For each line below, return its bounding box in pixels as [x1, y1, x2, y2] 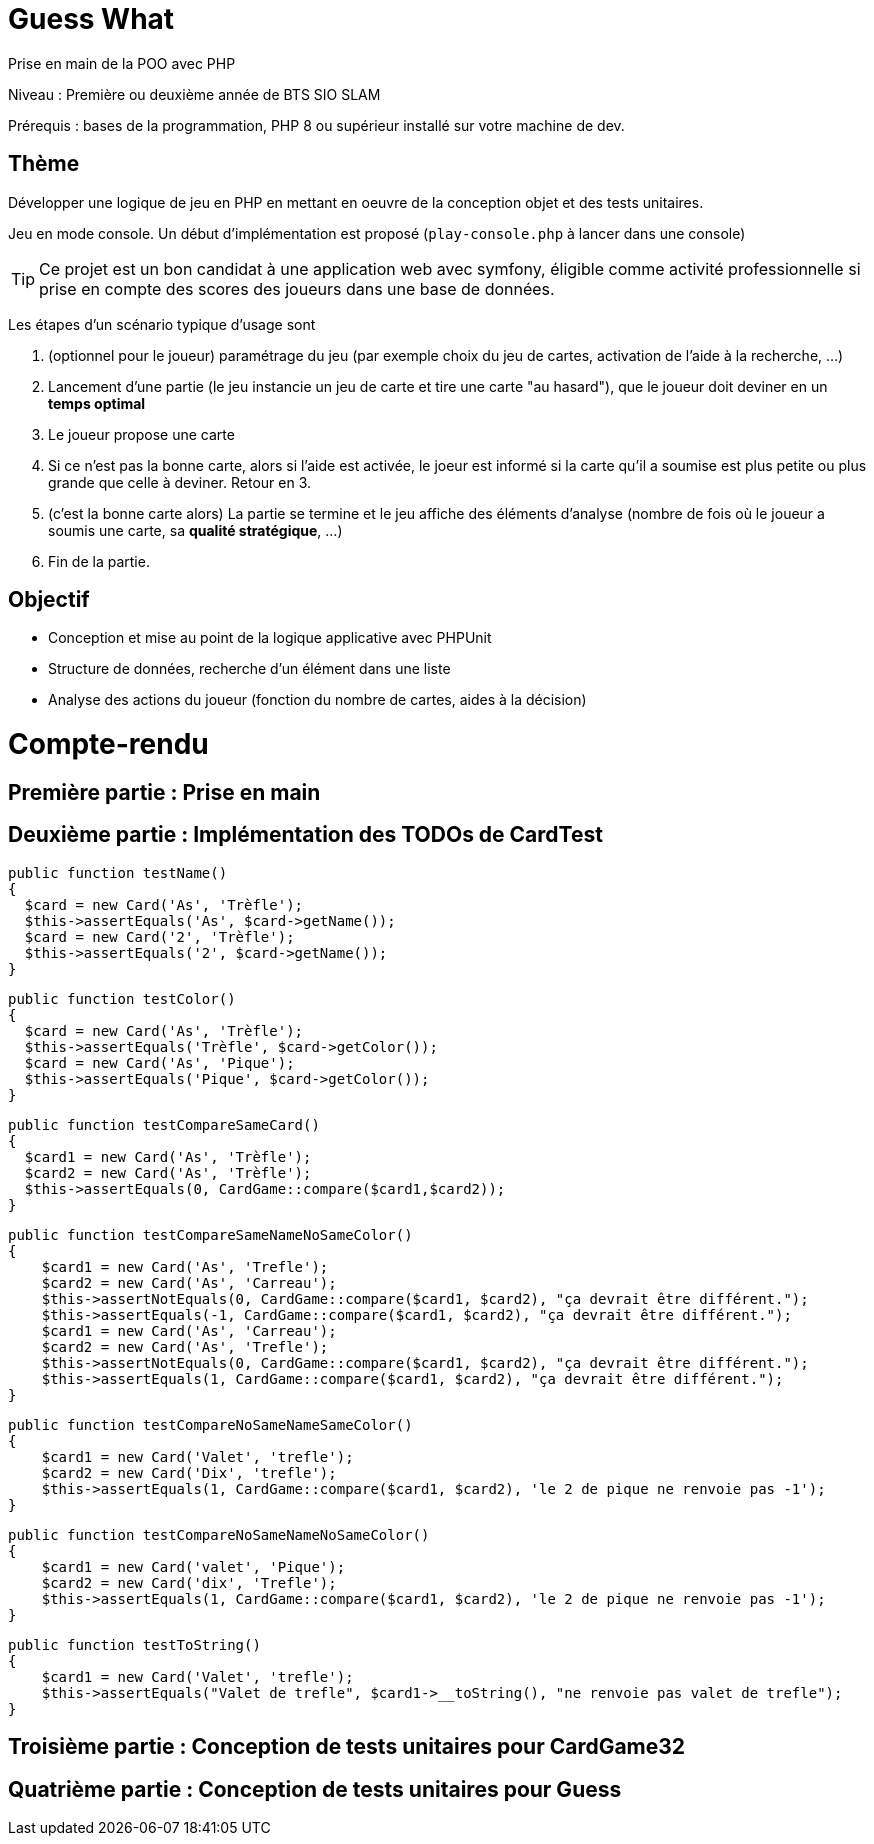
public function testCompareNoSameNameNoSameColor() [8, 1526, 430, 1543]
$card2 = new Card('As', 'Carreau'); [41, 1274, 337, 1291]
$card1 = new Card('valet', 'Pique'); [41, 1558, 346, 1575]
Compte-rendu [8, 727, 209, 762]
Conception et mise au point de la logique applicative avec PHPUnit [48, 629, 492, 647]
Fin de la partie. [48, 552, 150, 570]
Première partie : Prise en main [8, 779, 321, 805]
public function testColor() [8, 990, 236, 1007]
